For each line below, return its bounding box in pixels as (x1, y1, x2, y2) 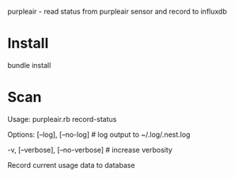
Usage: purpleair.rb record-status (7, 114, 117, 123)
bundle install (7, 60, 51, 70)
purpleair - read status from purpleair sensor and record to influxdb (7, 7, 227, 16)
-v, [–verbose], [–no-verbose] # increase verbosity (7, 145, 173, 154)
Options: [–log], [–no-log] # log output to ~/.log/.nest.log (7, 130, 191, 139)
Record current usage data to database (7, 160, 135, 169)
